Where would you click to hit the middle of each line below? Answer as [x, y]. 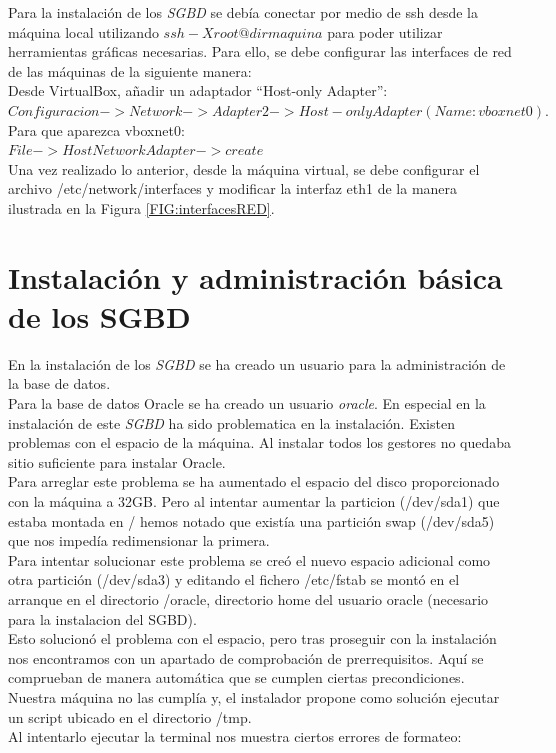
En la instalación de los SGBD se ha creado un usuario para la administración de [257, 363]
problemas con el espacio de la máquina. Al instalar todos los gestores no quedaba [260, 442]
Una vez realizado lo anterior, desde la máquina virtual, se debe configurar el [244, 168]
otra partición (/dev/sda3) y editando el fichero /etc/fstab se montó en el [234, 579]
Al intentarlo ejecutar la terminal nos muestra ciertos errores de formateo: [235, 736]
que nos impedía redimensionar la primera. [139, 540]
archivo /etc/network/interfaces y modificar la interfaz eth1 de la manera [233, 188]
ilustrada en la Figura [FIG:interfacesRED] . [141, 207]
